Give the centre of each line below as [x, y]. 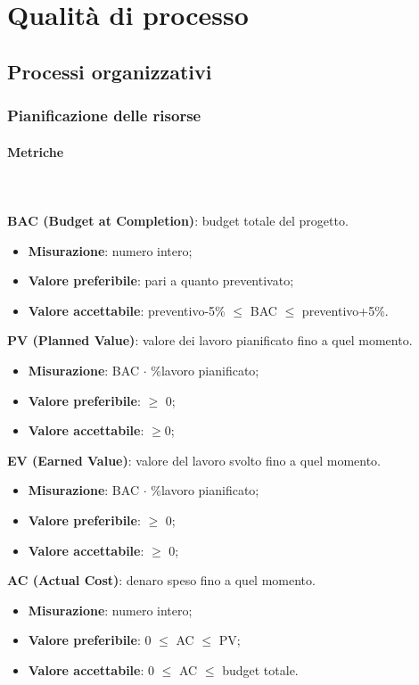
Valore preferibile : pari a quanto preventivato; [161, 281]
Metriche [36, 151]
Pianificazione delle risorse [104, 116]
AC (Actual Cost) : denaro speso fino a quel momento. [161, 580]
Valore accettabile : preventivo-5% [127, 310]
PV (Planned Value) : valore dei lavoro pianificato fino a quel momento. [210, 340]
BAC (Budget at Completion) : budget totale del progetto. [178, 220]
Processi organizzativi [110, 71]
